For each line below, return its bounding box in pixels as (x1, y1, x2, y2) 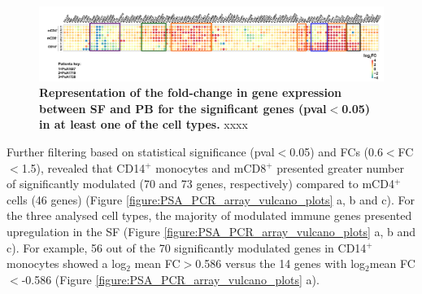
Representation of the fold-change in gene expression (39, 84, 342, 101)
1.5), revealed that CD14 (21, 159, 146, 176)
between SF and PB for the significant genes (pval (39, 99, 327, 116)
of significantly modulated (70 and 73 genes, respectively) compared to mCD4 (7, 175, 394, 192)
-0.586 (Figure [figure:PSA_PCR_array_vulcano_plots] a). (21, 270, 320, 287)
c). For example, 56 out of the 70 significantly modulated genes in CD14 (7, 239, 367, 256)
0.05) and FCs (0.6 (289, 143, 383, 160)
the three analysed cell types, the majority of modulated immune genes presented (7, 207, 412, 224)
